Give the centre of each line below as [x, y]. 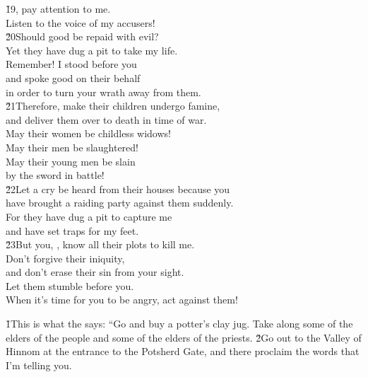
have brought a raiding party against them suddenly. [120, 203]
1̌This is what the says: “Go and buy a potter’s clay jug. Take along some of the [179, 324]
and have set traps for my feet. [72, 230]
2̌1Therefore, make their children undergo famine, [113, 106]
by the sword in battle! [55, 175]
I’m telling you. [39, 365]
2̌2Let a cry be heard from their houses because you [118, 188]
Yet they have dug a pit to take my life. [92, 50]
